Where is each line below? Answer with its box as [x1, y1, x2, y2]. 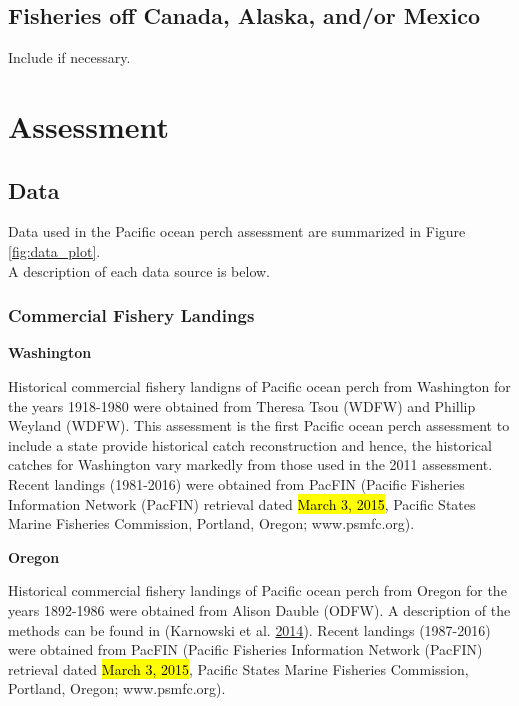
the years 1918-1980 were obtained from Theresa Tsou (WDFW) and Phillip [8, 395, 476, 416]
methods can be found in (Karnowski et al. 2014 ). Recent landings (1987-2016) [8, 619, 491, 640]
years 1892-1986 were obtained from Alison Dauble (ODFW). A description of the [8, 599, 511, 620]
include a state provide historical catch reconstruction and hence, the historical [8, 434, 492, 455]
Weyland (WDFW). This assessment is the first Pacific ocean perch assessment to [8, 415, 510, 436]
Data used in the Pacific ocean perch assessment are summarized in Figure [8, 221, 466, 242]
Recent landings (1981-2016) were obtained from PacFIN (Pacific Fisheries [8, 473, 465, 494]
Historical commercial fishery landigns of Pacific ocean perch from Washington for [8, 375, 511, 396]
